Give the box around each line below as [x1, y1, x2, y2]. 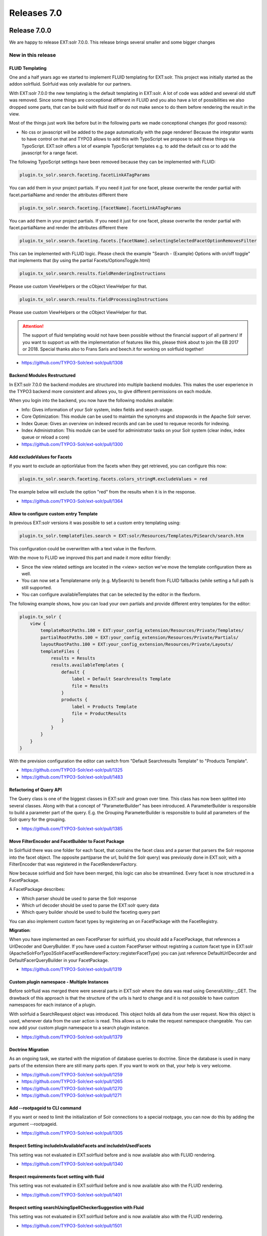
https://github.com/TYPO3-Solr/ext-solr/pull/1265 [21, 1078, 123, 1085]
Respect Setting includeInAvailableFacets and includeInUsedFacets [9, 1143, 151, 1149]
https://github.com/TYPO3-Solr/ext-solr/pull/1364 [21, 498, 123, 504]
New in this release [9, 51, 56, 58]
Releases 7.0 [9, 7, 62, 18]
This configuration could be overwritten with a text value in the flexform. [9, 545, 157, 551]
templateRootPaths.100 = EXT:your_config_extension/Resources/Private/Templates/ [40, 628, 244, 633]
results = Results [50, 655, 96, 661]
